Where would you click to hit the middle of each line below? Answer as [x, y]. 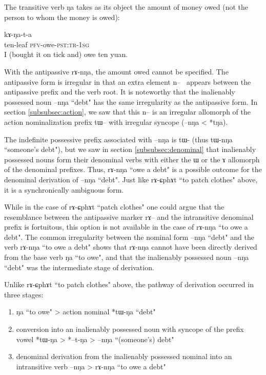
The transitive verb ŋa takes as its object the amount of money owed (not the [126, 7]
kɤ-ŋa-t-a [18, 34]
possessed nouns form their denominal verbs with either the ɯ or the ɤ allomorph [132, 159]
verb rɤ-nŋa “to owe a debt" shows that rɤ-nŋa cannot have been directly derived [131, 247]
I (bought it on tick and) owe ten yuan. [66, 54]
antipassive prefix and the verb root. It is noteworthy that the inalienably [120, 92]
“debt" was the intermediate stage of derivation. [79, 267]
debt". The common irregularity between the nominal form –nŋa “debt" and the [129, 237]
